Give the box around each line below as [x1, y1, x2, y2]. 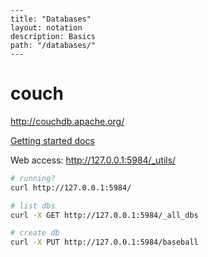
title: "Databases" [10, 14, 92, 24]
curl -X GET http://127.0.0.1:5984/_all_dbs [10, 210, 199, 220]
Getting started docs [10, 134, 95, 146]
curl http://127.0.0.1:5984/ [10, 182, 132, 193]
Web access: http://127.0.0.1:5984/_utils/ [10, 154, 177, 166]
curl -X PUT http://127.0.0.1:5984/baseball [10, 237, 199, 248]
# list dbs [10, 201, 56, 211]
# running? [10, 173, 56, 183]
